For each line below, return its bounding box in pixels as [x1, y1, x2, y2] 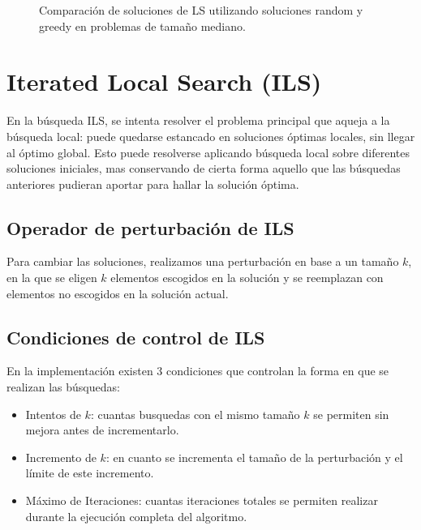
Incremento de [25, 448, 97, 465]
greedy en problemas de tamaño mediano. [39, 17, 246, 34]
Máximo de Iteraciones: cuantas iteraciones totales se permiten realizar [25, 492, 378, 509]
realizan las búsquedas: [6, 378, 120, 395]
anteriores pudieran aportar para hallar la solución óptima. [6, 175, 299, 192]
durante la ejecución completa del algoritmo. [25, 507, 247, 524]
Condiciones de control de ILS [6, 324, 265, 349]
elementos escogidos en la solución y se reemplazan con [110, 269, 384, 286]
